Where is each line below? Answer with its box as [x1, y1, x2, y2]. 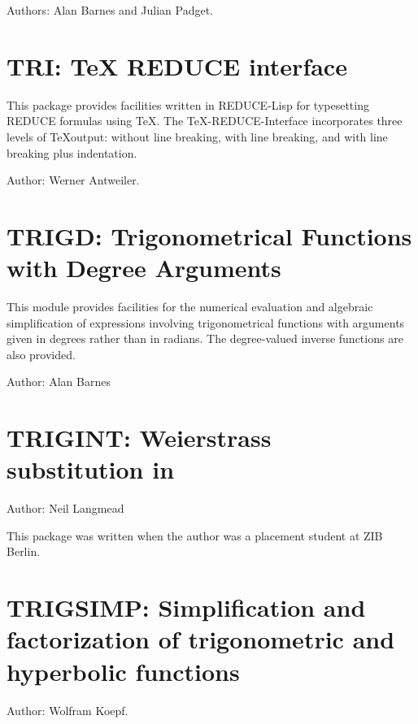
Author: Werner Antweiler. [7, 171, 140, 189]
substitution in [7, 453, 175, 486]
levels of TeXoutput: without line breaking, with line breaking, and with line [7, 128, 388, 145]
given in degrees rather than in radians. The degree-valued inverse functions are [7, 330, 403, 347]
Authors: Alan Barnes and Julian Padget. [7, 2, 214, 18]
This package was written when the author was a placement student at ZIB [7, 527, 383, 544]
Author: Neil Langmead [7, 500, 124, 517]
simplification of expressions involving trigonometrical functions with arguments [7, 314, 405, 331]
